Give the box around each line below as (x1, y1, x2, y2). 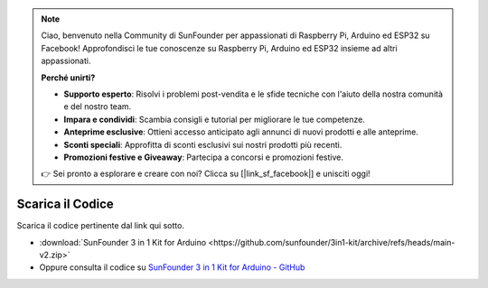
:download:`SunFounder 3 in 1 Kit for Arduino (39, 237, 207, 247)
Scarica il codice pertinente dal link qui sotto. (16, 220, 185, 231)
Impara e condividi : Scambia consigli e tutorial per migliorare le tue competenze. (63, 114, 365, 125)
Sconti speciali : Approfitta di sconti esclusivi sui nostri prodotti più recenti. (63, 139, 343, 150)
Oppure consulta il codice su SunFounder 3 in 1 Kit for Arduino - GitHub (39, 262, 305, 273)
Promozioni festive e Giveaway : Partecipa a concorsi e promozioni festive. (63, 152, 343, 163)
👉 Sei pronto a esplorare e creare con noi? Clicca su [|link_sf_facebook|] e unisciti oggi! (41, 168, 371, 180)
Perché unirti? (41, 72, 96, 83)
